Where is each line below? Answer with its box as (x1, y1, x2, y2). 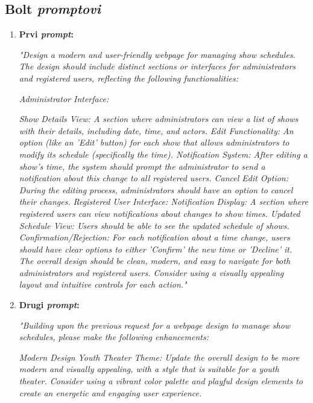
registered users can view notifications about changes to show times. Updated (19, 207, 300, 219)
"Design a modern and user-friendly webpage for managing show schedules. (19, 48, 296, 60)
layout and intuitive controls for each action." (19, 278, 187, 291)
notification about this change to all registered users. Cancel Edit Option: (19, 172, 289, 184)
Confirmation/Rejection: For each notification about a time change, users (19, 231, 290, 243)
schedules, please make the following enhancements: (19, 330, 209, 343)
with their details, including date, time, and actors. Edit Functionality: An (19, 124, 294, 137)
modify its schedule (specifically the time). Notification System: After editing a (19, 147, 308, 160)
